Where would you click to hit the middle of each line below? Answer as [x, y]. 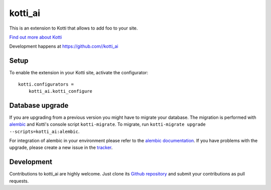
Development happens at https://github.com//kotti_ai [64, 46]
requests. [19, 181]
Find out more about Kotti [36, 37]
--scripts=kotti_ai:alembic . [44, 131]
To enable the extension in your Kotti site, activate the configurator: [79, 73]
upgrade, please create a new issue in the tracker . [61, 147]
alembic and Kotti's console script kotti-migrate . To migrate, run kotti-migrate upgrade [107, 124]
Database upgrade [39, 105]
